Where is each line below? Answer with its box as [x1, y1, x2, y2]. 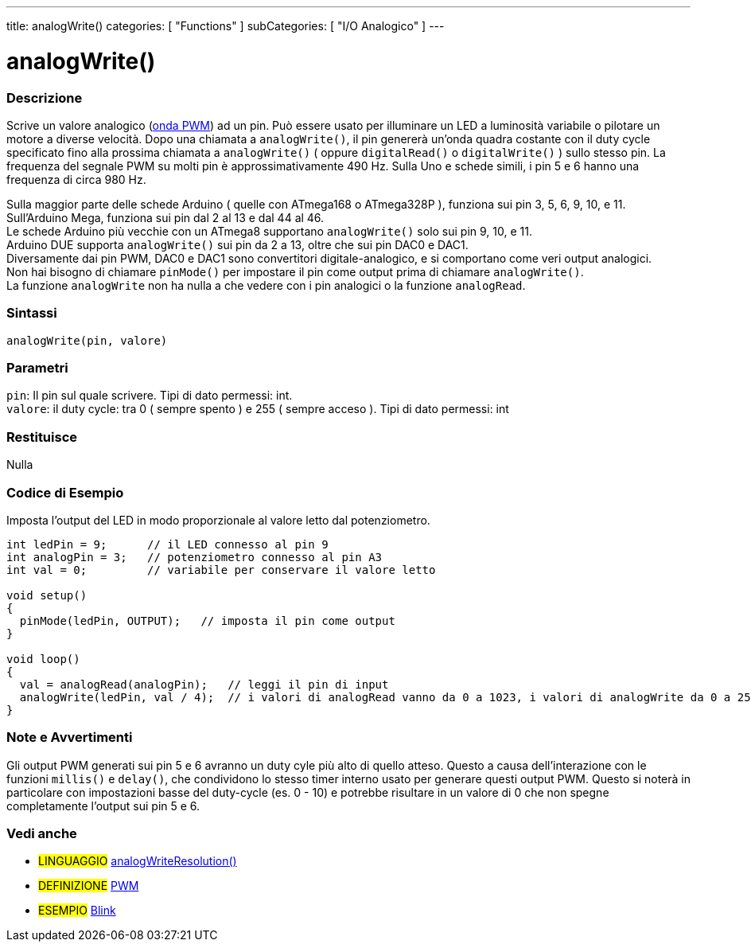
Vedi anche [6, 825, 77, 841]
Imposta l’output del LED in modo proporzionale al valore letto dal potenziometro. [6, 513, 430, 527]
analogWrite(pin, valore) [6, 334, 168, 347]
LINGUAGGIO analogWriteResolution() [38, 854, 237, 868]
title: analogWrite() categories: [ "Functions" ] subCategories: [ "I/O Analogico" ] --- [6, 19, 445, 33]
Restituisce [6, 428, 78, 445]
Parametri [6, 360, 68, 376]
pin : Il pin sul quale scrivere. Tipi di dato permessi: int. [6, 388, 293, 403]
